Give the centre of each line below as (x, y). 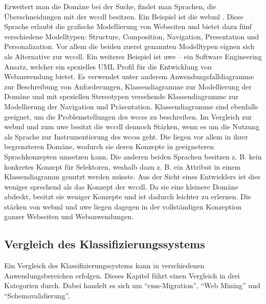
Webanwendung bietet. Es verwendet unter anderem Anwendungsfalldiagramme (129, 76)
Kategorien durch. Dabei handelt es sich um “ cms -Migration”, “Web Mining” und (132, 285)
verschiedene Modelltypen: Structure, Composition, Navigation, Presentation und (132, 36)
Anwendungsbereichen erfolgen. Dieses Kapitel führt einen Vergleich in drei (122, 275)
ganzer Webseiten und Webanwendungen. (69, 216)
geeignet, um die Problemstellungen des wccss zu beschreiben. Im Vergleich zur (128, 116)
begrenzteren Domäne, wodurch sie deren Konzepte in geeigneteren (109, 146)
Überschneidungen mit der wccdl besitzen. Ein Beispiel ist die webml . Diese (124, 16)
